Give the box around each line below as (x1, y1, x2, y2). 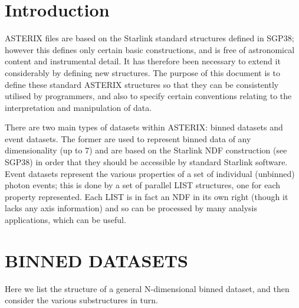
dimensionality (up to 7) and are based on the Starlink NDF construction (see (5, 144, 287, 156)
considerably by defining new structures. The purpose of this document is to (5, 66, 280, 78)
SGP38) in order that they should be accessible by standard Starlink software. (5, 156, 288, 168)
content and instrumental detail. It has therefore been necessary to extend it (5, 55, 281, 67)
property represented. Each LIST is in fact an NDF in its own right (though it (5, 190, 288, 202)
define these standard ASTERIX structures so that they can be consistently (5, 78, 279, 90)
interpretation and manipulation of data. (5, 101, 152, 113)
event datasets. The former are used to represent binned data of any (5, 132, 251, 145)
